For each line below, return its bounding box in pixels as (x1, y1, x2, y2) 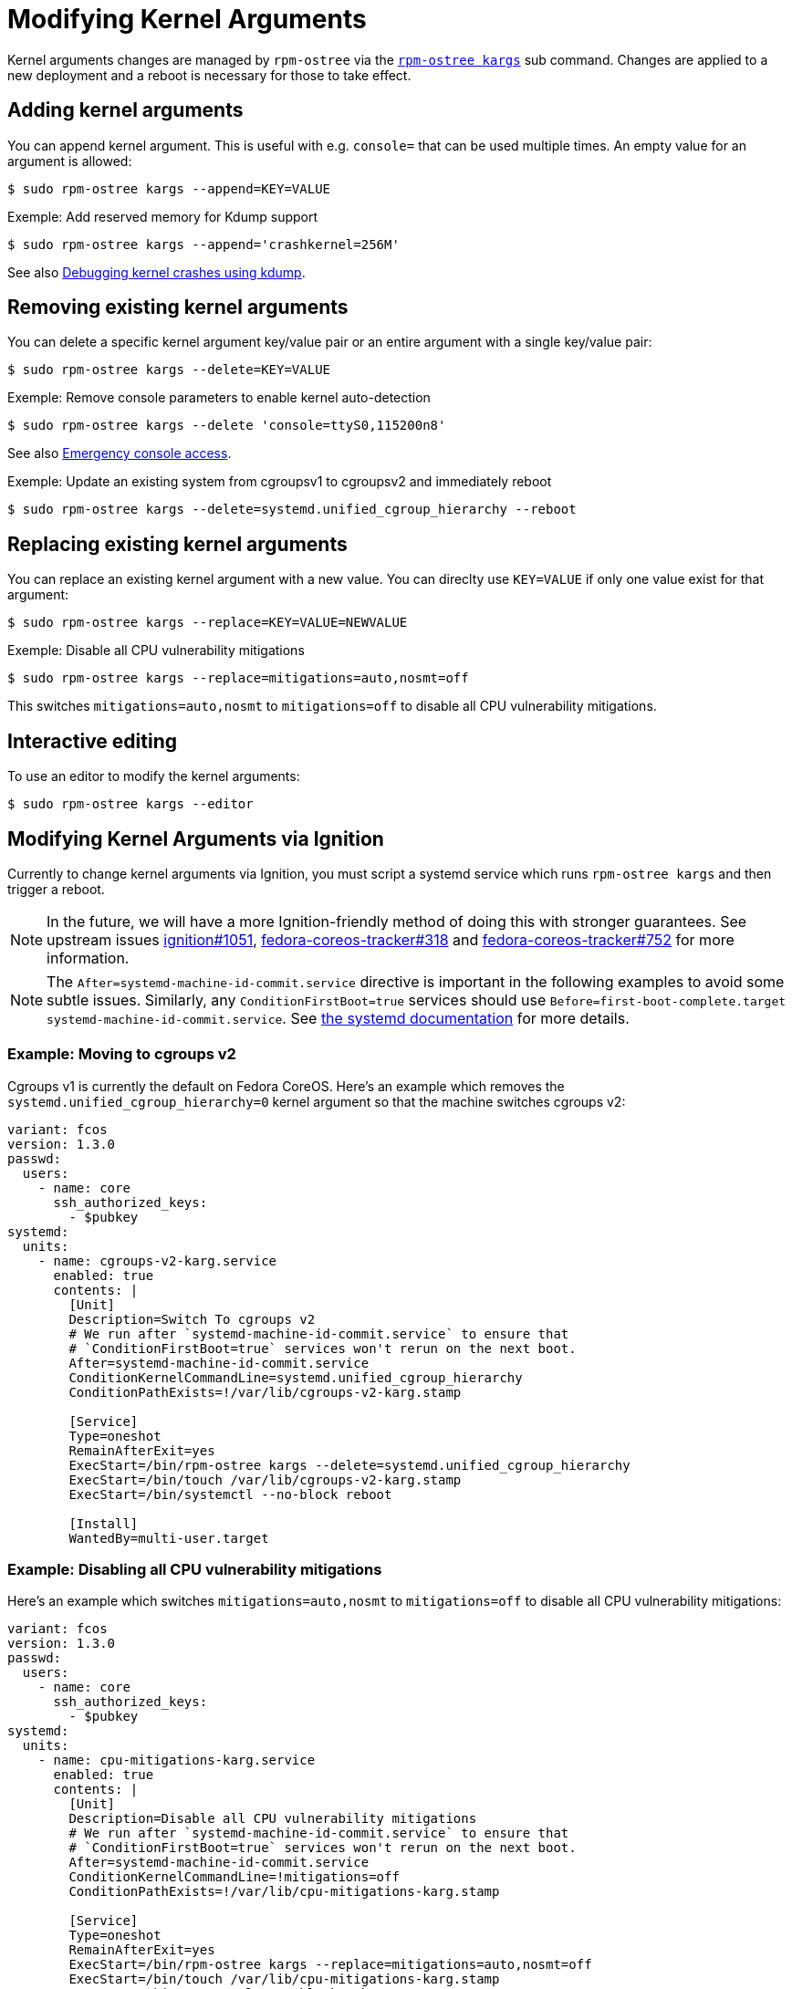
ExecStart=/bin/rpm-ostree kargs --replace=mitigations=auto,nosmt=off (68, 1957, 592, 1973)
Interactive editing (7, 729, 178, 753)
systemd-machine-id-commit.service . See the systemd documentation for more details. (47, 1008, 630, 1027)
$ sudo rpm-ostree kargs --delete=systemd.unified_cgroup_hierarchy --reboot (7, 502, 577, 517)
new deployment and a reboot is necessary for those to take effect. (7, 67, 412, 83)
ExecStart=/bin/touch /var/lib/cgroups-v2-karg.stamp (68, 1472, 462, 1487)
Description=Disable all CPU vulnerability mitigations (68, 1811, 477, 1827)
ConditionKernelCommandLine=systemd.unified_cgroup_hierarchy (68, 1369, 523, 1385)
